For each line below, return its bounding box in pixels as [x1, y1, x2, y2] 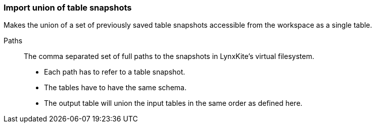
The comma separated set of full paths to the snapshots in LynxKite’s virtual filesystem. [24, 52, 314, 61]
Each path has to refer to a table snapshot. [44, 68, 185, 77]
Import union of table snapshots [4, 3, 132, 13]
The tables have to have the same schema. [44, 83, 186, 92]
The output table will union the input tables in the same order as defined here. [44, 99, 303, 108]
